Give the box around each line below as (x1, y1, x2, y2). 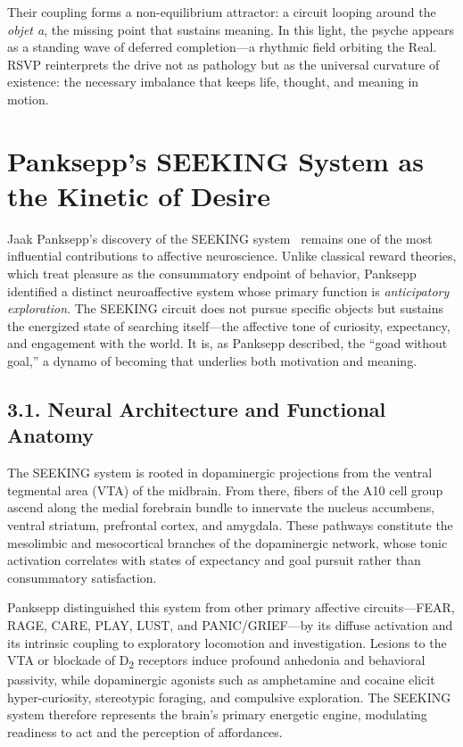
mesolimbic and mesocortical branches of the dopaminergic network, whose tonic (7, 533, 448, 552)
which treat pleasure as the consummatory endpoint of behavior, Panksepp (7, 264, 417, 283)
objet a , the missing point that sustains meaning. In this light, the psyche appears (7, 20, 455, 38)
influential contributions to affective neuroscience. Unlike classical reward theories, (7, 246, 457, 265)
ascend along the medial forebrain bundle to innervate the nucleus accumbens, (7, 498, 435, 517)
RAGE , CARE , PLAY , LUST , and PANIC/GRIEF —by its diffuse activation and (7, 615, 453, 634)
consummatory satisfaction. (7, 568, 157, 586)
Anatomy (7, 421, 95, 449)
